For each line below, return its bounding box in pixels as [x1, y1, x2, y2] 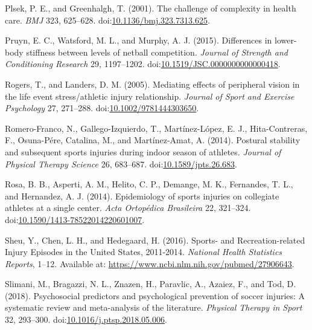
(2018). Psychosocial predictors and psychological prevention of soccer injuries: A [5, 289, 305, 302]
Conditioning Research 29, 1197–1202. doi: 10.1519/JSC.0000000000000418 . [5, 57, 281, 70]
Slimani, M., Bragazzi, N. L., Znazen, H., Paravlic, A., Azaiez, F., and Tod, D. [5, 277, 296, 290]
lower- [275, 34, 297, 47]
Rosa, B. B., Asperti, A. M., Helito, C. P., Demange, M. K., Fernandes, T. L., [5, 178, 293, 190]
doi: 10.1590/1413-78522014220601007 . [5, 213, 145, 225]
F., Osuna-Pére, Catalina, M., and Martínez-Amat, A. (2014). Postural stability [5, 134, 301, 146]
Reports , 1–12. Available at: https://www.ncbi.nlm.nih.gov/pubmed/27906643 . [5, 257, 294, 270]
